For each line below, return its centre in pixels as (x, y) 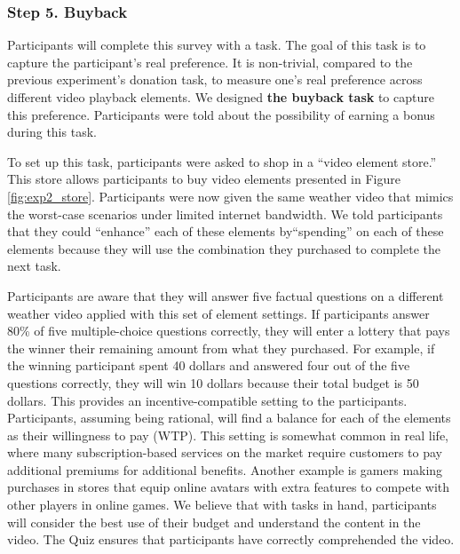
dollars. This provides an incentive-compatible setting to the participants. (207, 400)
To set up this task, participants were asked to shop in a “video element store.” (222, 161)
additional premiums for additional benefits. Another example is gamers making (225, 469)
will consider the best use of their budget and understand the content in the (214, 522)
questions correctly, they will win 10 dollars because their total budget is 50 (213, 382)
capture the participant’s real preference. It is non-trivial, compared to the (210, 62)
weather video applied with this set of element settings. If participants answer (218, 313)
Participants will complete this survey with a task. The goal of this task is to (217, 45)
